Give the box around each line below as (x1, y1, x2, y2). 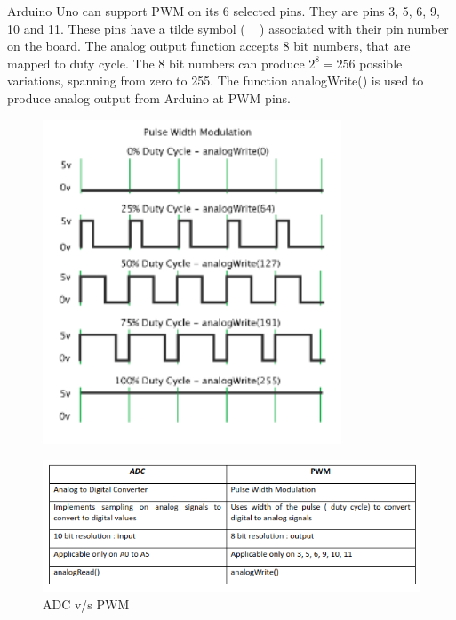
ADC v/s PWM (43, 594, 130, 613)
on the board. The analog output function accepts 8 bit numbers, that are (7, 36, 411, 55)
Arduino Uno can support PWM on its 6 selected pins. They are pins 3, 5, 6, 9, (7, 2, 440, 20)
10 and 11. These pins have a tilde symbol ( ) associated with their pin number (7, 19, 449, 37)
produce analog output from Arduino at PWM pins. (7, 88, 291, 107)
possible (359, 53, 403, 72)
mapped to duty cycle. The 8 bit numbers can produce (7, 53, 305, 72)
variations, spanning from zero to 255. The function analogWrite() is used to (7, 71, 424, 90)
